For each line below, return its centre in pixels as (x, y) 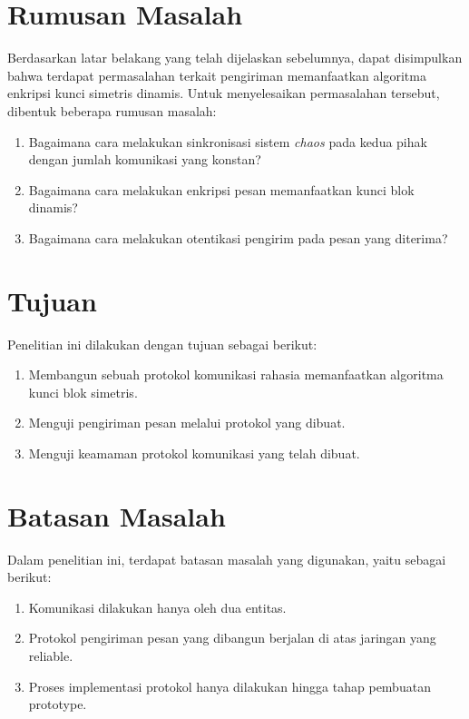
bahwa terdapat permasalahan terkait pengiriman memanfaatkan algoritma (217, 75)
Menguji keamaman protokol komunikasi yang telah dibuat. (194, 453)
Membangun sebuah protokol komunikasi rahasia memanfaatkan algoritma (236, 374)
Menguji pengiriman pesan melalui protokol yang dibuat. (187, 423)
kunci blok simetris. (83, 392)
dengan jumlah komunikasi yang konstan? (145, 159)
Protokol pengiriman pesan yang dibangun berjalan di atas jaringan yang (232, 638)
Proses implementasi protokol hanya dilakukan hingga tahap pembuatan (230, 686)
